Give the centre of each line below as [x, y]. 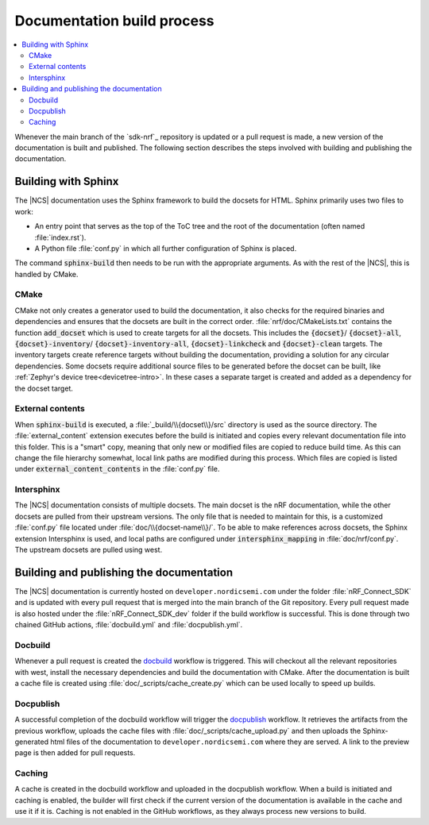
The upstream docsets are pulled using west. [89, 549]
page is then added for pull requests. [75, 753]
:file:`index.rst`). [60, 237]
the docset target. [44, 388]
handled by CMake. [46, 274]
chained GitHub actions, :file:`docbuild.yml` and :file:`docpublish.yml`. [129, 625]
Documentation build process [114, 21]
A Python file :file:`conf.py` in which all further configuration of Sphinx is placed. [166, 248]
